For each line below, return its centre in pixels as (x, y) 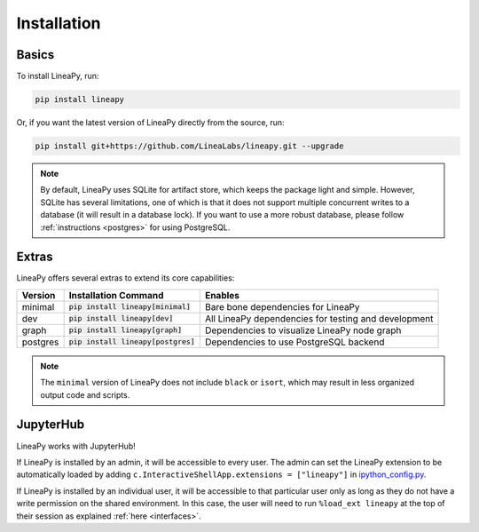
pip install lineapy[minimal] (130, 307)
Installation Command (116, 295)
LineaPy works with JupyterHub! (76, 446)
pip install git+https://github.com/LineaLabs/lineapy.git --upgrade (189, 146)
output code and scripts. (85, 394)
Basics (35, 55)
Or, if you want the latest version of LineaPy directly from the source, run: (150, 123)
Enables (222, 295)
